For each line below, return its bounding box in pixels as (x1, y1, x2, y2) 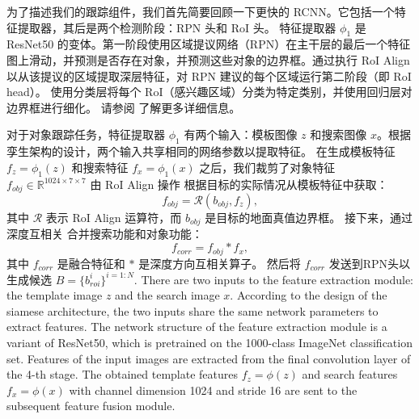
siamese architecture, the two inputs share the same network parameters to (6, 302, 379, 319)
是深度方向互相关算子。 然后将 (138, 254, 301, 271)
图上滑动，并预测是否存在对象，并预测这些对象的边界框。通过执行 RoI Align (6, 51, 410, 68)
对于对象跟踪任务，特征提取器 (6, 126, 165, 143)
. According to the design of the (230, 287, 387, 304)
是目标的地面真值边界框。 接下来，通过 (205, 209, 413, 225)
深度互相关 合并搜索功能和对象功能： (6, 225, 203, 242)
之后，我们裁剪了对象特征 (199, 158, 336, 175)
